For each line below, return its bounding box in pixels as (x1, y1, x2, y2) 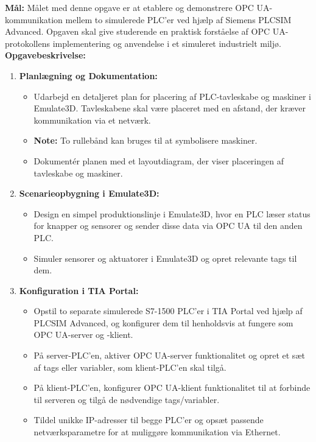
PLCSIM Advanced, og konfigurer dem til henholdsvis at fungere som (33, 316, 293, 329)
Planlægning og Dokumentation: (19, 69, 158, 82)
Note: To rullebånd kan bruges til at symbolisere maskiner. (33, 134, 258, 147)
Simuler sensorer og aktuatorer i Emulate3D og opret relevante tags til (33, 251, 297, 264)
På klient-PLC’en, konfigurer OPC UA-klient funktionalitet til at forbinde (33, 381, 311, 394)
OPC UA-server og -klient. (33, 328, 133, 341)
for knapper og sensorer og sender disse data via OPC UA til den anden (33, 219, 303, 232)
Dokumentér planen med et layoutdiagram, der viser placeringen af (33, 154, 284, 167)
